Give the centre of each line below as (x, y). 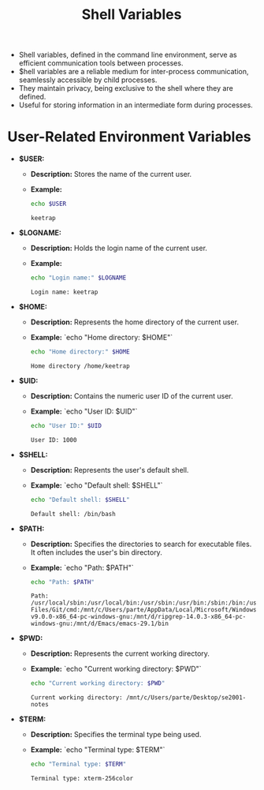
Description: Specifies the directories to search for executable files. (141, 544)
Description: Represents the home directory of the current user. (135, 322)
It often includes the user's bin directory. (96, 552)
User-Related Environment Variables (129, 137)
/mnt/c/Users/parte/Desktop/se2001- (186, 698)
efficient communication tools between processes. (101, 63)
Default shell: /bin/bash (73, 514)
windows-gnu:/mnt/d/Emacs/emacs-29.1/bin (99, 624)
